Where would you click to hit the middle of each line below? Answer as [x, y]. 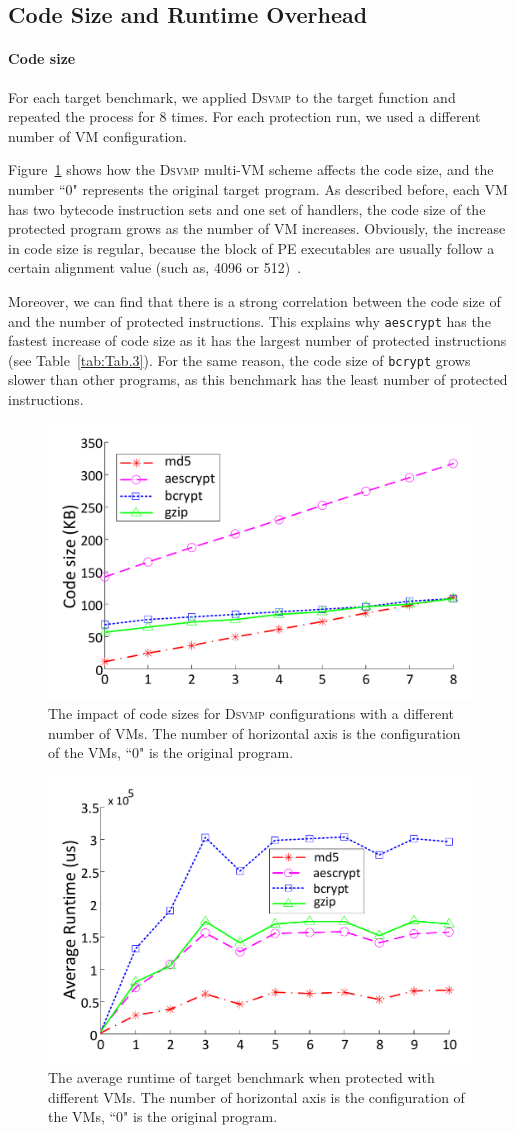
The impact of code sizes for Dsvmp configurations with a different [251, 712]
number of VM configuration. [98, 135]
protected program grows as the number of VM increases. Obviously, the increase [257, 228]
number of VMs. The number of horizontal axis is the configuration [254, 732]
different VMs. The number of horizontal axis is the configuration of [256, 1096]
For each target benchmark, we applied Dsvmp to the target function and [232, 96]
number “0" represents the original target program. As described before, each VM [258, 188]
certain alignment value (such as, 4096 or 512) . [155, 267]
